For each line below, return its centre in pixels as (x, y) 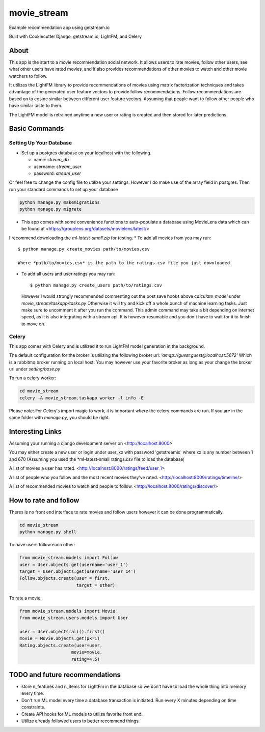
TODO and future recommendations (65, 675)
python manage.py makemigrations (60, 202)
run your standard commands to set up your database (64, 189)
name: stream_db (51, 160)
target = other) (96, 585)
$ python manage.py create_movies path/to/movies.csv (84, 249)
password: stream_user (57, 173)
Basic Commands (36, 128)
